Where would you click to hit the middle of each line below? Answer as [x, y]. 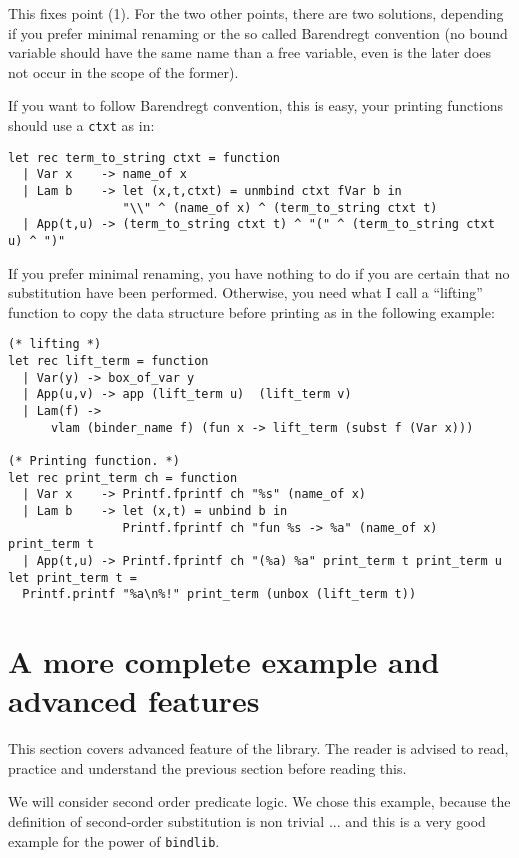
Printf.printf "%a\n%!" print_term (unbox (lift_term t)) [219, 594]
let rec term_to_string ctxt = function [144, 157]
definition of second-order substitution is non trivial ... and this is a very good [247, 820]
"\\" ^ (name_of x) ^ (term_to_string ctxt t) [280, 207]
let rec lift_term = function [108, 361]
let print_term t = [72, 577]
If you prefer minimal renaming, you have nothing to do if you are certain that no [259, 272]
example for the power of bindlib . [114, 840]
